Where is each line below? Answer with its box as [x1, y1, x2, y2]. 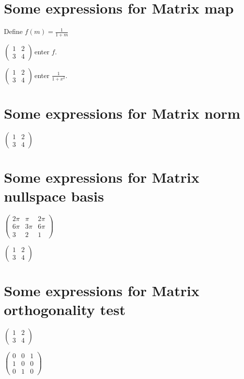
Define [4, 26, 23, 36]
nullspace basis [4, 186, 104, 206]
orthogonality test [4, 299, 126, 319]
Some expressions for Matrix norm [4, 103, 241, 123]
